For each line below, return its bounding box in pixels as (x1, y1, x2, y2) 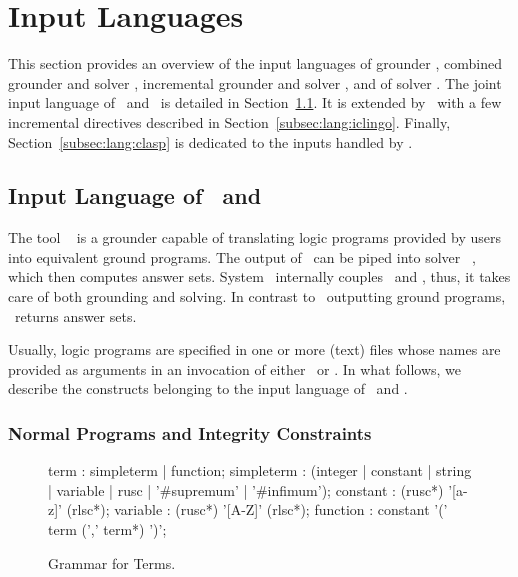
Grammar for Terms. (48, 552, 176, 573)
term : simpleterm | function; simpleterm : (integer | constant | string (48, 460, 472, 481)
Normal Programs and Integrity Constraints (8, 420, 372, 445)
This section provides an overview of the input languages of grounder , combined (8, 53, 502, 74)
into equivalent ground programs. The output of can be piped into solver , (8, 246, 476, 267)
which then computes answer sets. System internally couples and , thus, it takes (8, 266, 511, 287)
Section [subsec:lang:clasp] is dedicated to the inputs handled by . (8, 131, 413, 152)
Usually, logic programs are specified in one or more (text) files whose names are (8, 339, 501, 360)
